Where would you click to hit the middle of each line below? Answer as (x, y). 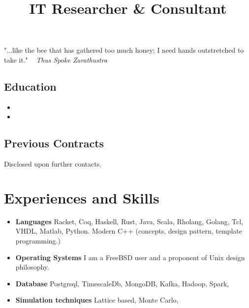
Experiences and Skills (82, 197)
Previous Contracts (54, 143)
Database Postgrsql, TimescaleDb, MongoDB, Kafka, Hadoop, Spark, (122, 283)
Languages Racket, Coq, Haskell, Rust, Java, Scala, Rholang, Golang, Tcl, (129, 221)
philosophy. (32, 267)
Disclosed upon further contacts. (53, 164)
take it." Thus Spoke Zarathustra (56, 59)
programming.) (38, 241)
